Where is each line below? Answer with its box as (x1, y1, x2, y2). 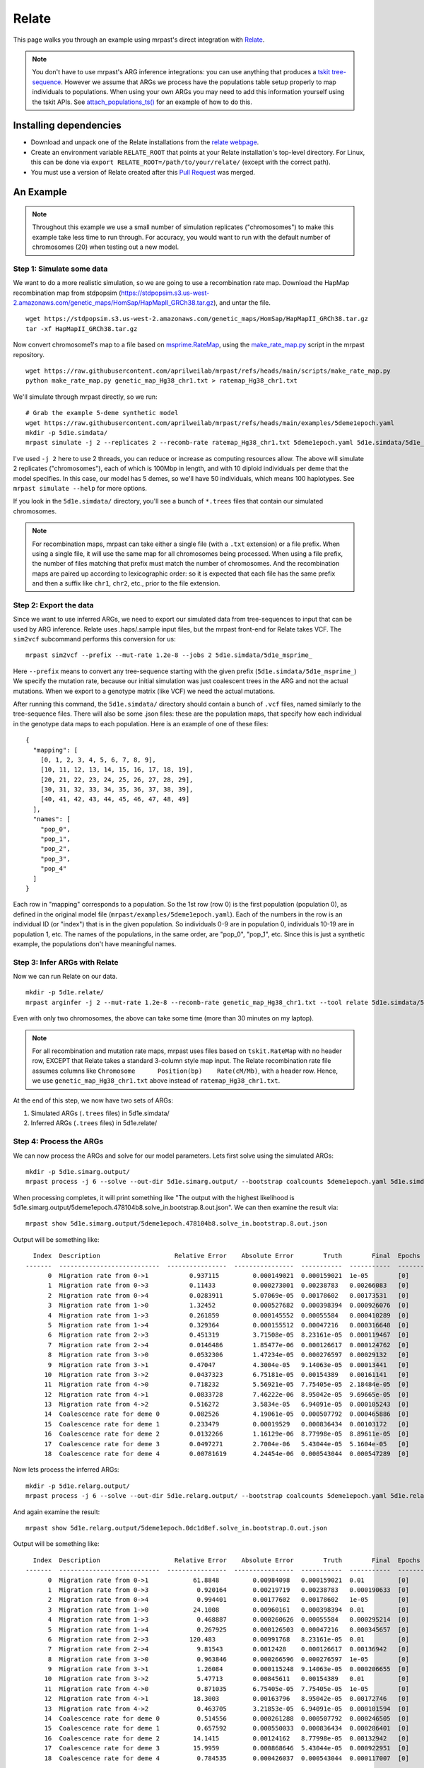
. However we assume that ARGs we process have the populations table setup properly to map (61, 78, 337, 86)
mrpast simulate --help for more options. (13, 484, 148, 492)
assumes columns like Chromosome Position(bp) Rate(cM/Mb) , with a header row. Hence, (32, 1066, 338, 1075)
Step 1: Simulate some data (13, 264, 108, 274)
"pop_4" (40, 865, 67, 873)
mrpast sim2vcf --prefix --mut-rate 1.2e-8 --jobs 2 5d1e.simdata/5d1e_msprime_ (25, 651, 313, 659)
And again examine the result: (13, 1507, 100, 1516)
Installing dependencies (13, 120, 122, 132)
